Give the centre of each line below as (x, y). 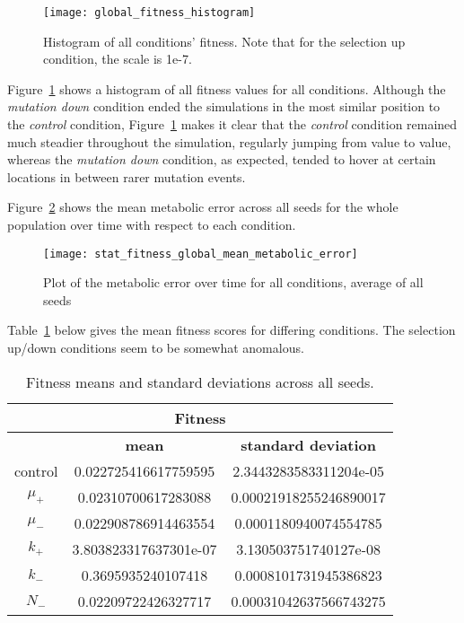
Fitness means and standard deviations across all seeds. (200, 382)
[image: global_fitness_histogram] (149, 13)
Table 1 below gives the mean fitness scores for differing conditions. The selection (232, 330)
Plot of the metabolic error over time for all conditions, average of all (233, 282)
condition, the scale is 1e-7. (118, 59)
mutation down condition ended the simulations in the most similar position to (224, 106)
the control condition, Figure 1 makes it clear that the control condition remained (232, 124)
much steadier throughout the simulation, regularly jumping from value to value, (229, 141)
